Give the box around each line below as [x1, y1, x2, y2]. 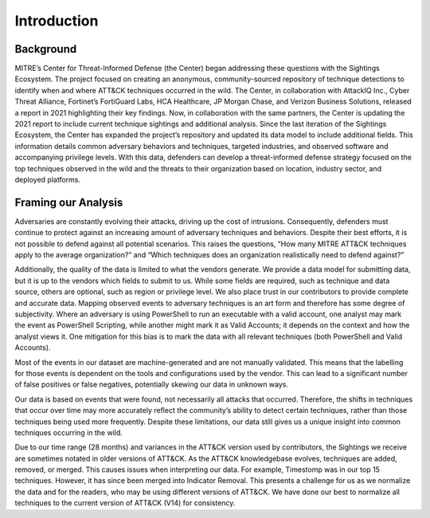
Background [14, 42, 77, 56]
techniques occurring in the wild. [14, 427, 123, 438]
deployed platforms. [14, 175, 81, 184]
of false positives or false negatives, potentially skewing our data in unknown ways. [14, 379, 289, 390]
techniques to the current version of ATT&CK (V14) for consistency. [14, 498, 236, 508]
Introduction [14, 12, 99, 29]
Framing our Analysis [14, 195, 123, 209]
